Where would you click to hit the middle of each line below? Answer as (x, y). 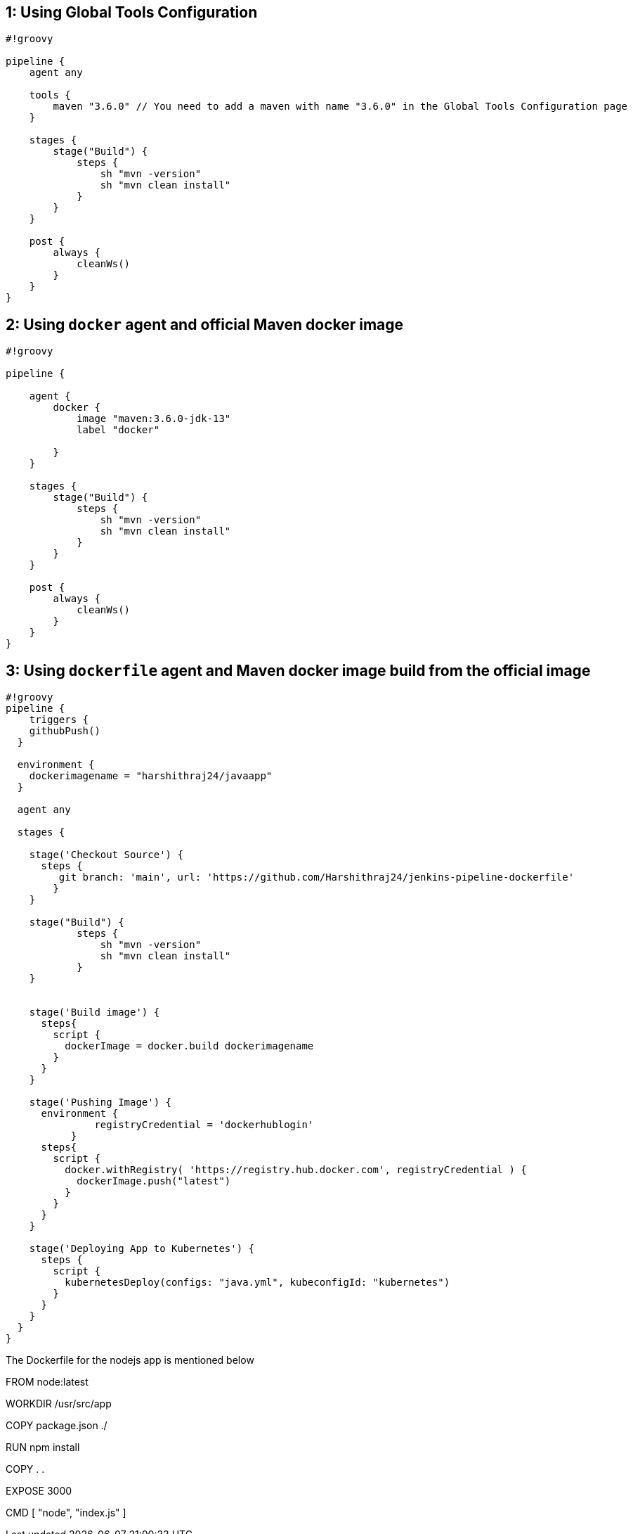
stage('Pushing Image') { (100, 1102)
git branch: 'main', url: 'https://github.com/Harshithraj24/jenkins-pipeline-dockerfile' (316, 877)
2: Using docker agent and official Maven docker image (205, 324)
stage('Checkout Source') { (106, 855)
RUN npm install (43, 1447)
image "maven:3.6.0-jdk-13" (154, 419)
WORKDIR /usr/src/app (59, 1404)
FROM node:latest (47, 1382)
